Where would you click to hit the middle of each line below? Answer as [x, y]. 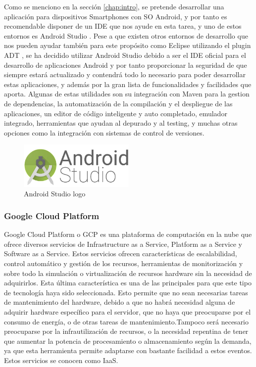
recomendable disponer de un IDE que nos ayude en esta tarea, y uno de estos [123, 26]
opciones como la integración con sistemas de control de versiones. [104, 132]
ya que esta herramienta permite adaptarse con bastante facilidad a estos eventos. [128, 350]
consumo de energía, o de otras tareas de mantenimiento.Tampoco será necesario [127, 321]
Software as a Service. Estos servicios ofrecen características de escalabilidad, [121, 253]
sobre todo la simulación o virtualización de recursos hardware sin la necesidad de [128, 273]
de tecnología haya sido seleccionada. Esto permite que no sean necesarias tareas [126, 292]
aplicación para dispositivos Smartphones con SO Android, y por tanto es [116, 16]
